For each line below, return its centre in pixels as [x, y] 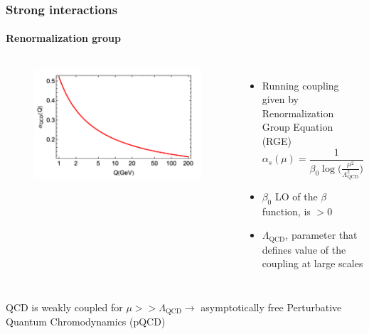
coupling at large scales [312, 263]
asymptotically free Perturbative [271, 307]
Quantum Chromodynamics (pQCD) [86, 322]
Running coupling [300, 85]
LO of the [296, 196]
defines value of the [304, 249]
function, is [286, 211]
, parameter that [321, 235]
